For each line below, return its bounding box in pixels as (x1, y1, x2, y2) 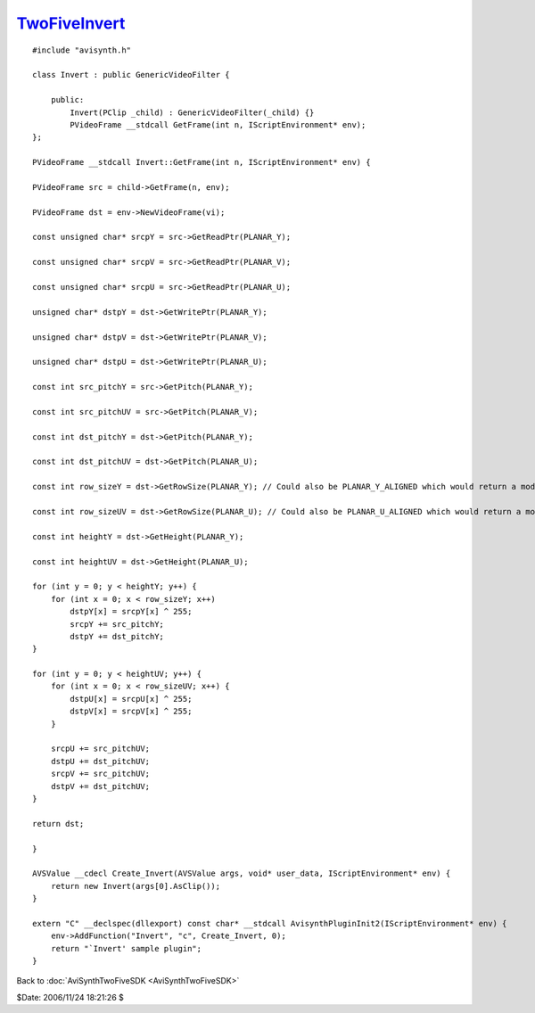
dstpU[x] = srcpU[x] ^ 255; (70, 694, 193, 704)
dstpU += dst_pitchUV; (50, 756, 151, 766)
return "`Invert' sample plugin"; (50, 943, 202, 953)
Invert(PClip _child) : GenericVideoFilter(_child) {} (70, 107, 315, 118)
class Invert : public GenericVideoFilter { (32, 70, 231, 80)
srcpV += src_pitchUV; (50, 769, 151, 779)
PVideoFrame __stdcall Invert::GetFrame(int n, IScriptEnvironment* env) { (32, 157, 371, 168)
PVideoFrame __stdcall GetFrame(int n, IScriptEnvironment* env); (70, 119, 366, 129)
